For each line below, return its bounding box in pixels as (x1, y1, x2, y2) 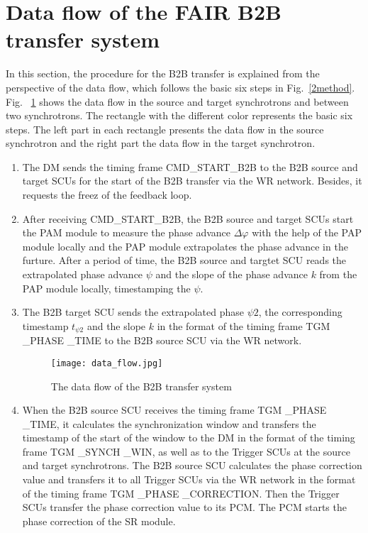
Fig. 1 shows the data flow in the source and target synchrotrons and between (6, 94, 349, 109)
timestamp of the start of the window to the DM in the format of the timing (22, 430, 355, 445)
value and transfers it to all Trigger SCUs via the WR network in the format (22, 472, 356, 487)
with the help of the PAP (252, 225, 362, 240)
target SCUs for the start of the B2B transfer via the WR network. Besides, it (22, 173, 362, 188)
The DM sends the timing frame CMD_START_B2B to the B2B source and (22, 159, 358, 174)
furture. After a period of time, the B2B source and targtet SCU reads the (22, 253, 346, 268)
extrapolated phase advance (22, 267, 143, 282)
